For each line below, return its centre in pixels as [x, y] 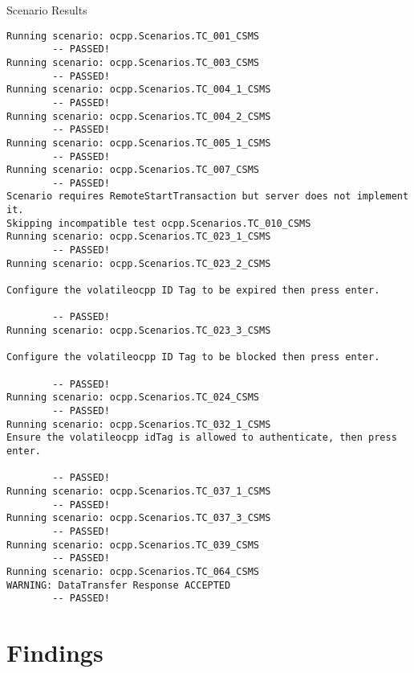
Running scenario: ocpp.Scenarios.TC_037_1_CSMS [139, 491]
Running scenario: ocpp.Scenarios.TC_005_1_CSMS [139, 143]
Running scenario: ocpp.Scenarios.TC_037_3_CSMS [139, 518]
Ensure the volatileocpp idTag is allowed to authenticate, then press [202, 438]
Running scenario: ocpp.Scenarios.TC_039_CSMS [133, 545]
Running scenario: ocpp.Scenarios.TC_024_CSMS [133, 398]
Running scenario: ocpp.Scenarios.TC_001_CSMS [133, 36]
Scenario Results [47, 10]
